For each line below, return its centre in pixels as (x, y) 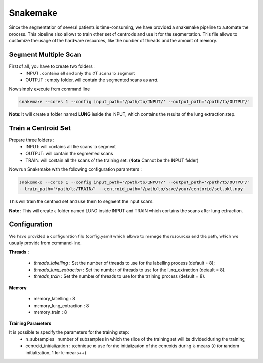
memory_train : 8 (50, 312)
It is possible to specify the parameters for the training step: (69, 332)
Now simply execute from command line (49, 89)
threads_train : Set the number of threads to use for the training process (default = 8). (119, 276)
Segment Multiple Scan (45, 55)
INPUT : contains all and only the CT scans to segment (80, 73)
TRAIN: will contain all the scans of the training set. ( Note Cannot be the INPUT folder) (112, 160)
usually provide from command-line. (46, 243)
